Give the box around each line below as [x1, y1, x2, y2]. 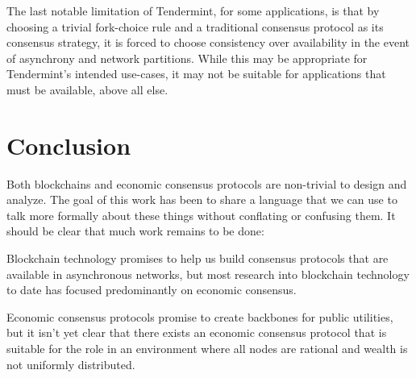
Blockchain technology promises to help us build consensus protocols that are [6, 250, 389, 267]
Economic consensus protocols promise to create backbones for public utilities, [6, 308, 393, 325]
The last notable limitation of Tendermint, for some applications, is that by [6, 2, 380, 19]
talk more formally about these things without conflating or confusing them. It [6, 206, 396, 223]
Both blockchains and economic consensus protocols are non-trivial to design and [6, 175, 407, 192]
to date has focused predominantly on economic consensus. [6, 281, 297, 298]
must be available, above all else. [6, 81, 168, 98]
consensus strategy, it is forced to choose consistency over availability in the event [6, 34, 410, 51]
